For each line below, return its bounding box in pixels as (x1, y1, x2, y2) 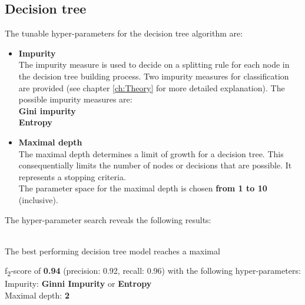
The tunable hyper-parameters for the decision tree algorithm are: (5, 27, 243, 39)
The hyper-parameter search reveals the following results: (5, 213, 211, 226)
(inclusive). (18, 193, 58, 205)
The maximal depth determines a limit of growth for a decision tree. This (18, 147, 284, 160)
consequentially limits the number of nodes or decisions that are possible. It (18, 159, 292, 171)
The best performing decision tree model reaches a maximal (5, 244, 220, 257)
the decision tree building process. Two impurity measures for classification (18, 69, 289, 82)
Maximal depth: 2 (5, 289, 69, 301)
